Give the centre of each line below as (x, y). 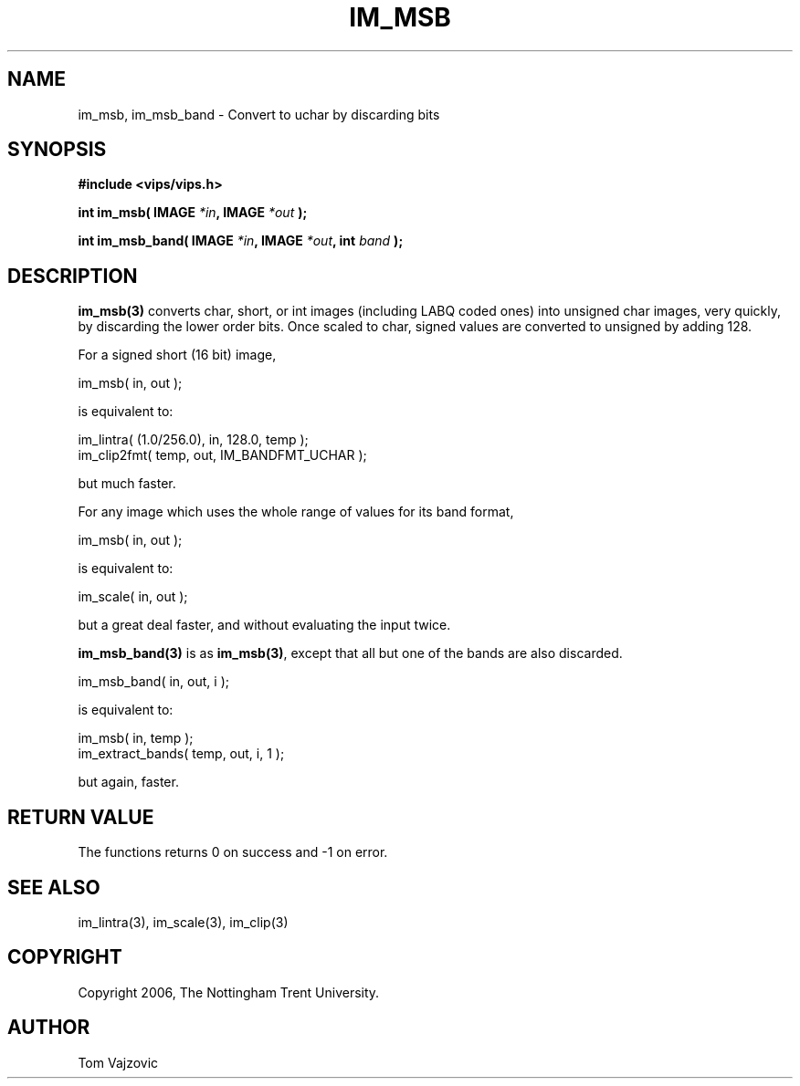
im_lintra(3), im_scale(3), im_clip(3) (183, 922)
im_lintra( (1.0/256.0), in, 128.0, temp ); (193, 440)
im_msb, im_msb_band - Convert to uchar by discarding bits (259, 114)
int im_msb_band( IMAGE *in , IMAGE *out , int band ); (241, 241)
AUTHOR (49, 1028)
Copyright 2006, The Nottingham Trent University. (229, 992)
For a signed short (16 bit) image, (177, 355)
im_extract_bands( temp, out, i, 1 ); (181, 754)
